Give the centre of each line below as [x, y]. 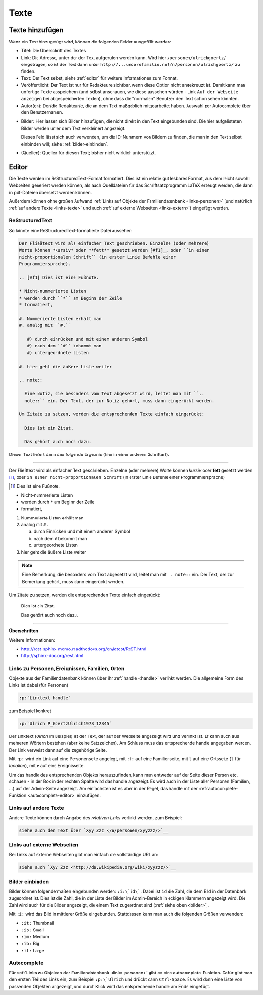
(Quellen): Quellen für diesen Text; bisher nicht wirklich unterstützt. [88, 153]
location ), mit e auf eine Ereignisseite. [47, 766]
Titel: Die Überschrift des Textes [54, 51]
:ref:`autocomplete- [218, 788]
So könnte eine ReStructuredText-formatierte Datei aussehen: [71, 230]
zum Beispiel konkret [30, 711]
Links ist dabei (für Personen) [39, 685]
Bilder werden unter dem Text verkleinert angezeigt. [74, 128]
